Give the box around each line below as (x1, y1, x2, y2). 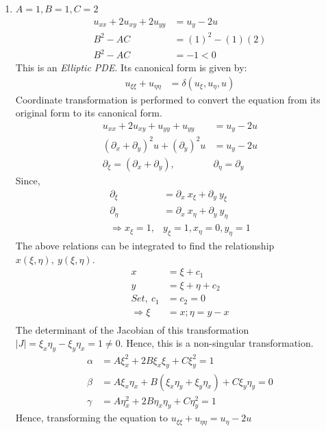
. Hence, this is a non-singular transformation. (120, 336, 314, 350)
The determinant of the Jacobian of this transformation (15, 322, 249, 336)
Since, (15, 173, 40, 187)
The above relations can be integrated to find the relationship (15, 238, 275, 253)
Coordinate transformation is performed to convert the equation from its (15, 92, 321, 106)
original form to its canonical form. (15, 106, 162, 120)
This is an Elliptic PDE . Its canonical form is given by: (15, 60, 247, 75)
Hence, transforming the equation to (15, 410, 168, 425)
